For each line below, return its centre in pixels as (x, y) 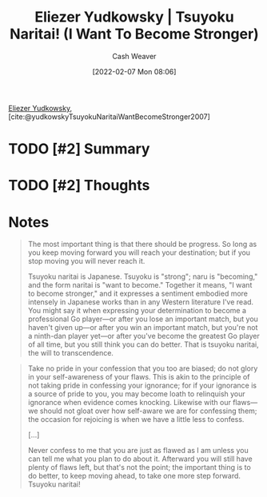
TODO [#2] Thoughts (79, 186)
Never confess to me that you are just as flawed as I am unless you (138, 451)
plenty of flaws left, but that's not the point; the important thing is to (139, 467)
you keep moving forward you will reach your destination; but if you (139, 252)
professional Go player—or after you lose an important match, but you (143, 319)
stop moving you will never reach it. (86, 261)
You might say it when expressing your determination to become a (137, 311)
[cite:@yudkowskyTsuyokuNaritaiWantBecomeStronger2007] (109, 117)
